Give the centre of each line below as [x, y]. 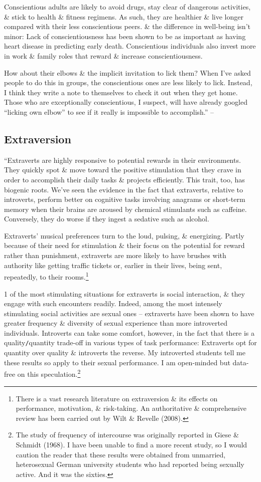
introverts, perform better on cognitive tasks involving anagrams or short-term [125, 199]
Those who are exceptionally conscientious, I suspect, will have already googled [126, 102]
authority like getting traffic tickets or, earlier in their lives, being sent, [113, 265]
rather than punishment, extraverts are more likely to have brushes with [115, 255]
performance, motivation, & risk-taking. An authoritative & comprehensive [131, 408]
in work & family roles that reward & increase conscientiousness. [103, 55]
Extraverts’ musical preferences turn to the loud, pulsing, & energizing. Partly [124, 235]
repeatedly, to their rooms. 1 [46, 276]
